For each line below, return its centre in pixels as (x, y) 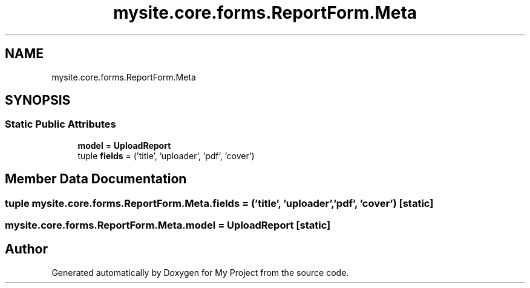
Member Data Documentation (96, 179)
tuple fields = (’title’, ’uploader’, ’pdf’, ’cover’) (166, 155)
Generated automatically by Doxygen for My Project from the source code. (200, 272)
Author (26, 249)
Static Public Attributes (61, 124)
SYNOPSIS (38, 100)
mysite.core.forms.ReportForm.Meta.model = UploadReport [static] (168, 225)
